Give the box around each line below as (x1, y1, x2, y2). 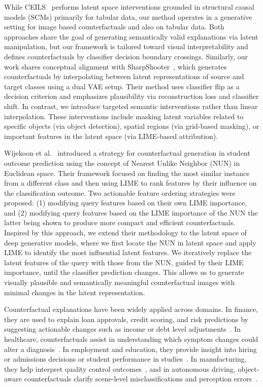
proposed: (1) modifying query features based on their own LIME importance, (4, 197, 247, 208)
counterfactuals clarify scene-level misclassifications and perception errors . (24, 373, 257, 384)
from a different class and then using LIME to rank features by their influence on (4, 178, 257, 188)
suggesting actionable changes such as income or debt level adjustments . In (4, 324, 241, 334)
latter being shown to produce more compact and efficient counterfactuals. (4, 217, 236, 228)
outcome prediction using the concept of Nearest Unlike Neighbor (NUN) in (4, 157, 240, 168)
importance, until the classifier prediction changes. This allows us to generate (4, 267, 244, 277)
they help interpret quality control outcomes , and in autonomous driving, (4, 363, 236, 374)
